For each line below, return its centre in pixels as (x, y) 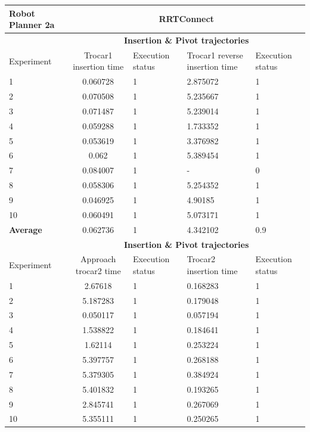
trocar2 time (98, 270)
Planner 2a (32, 25)
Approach (98, 259)
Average (26, 229)
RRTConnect (186, 19)
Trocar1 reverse (215, 55)
